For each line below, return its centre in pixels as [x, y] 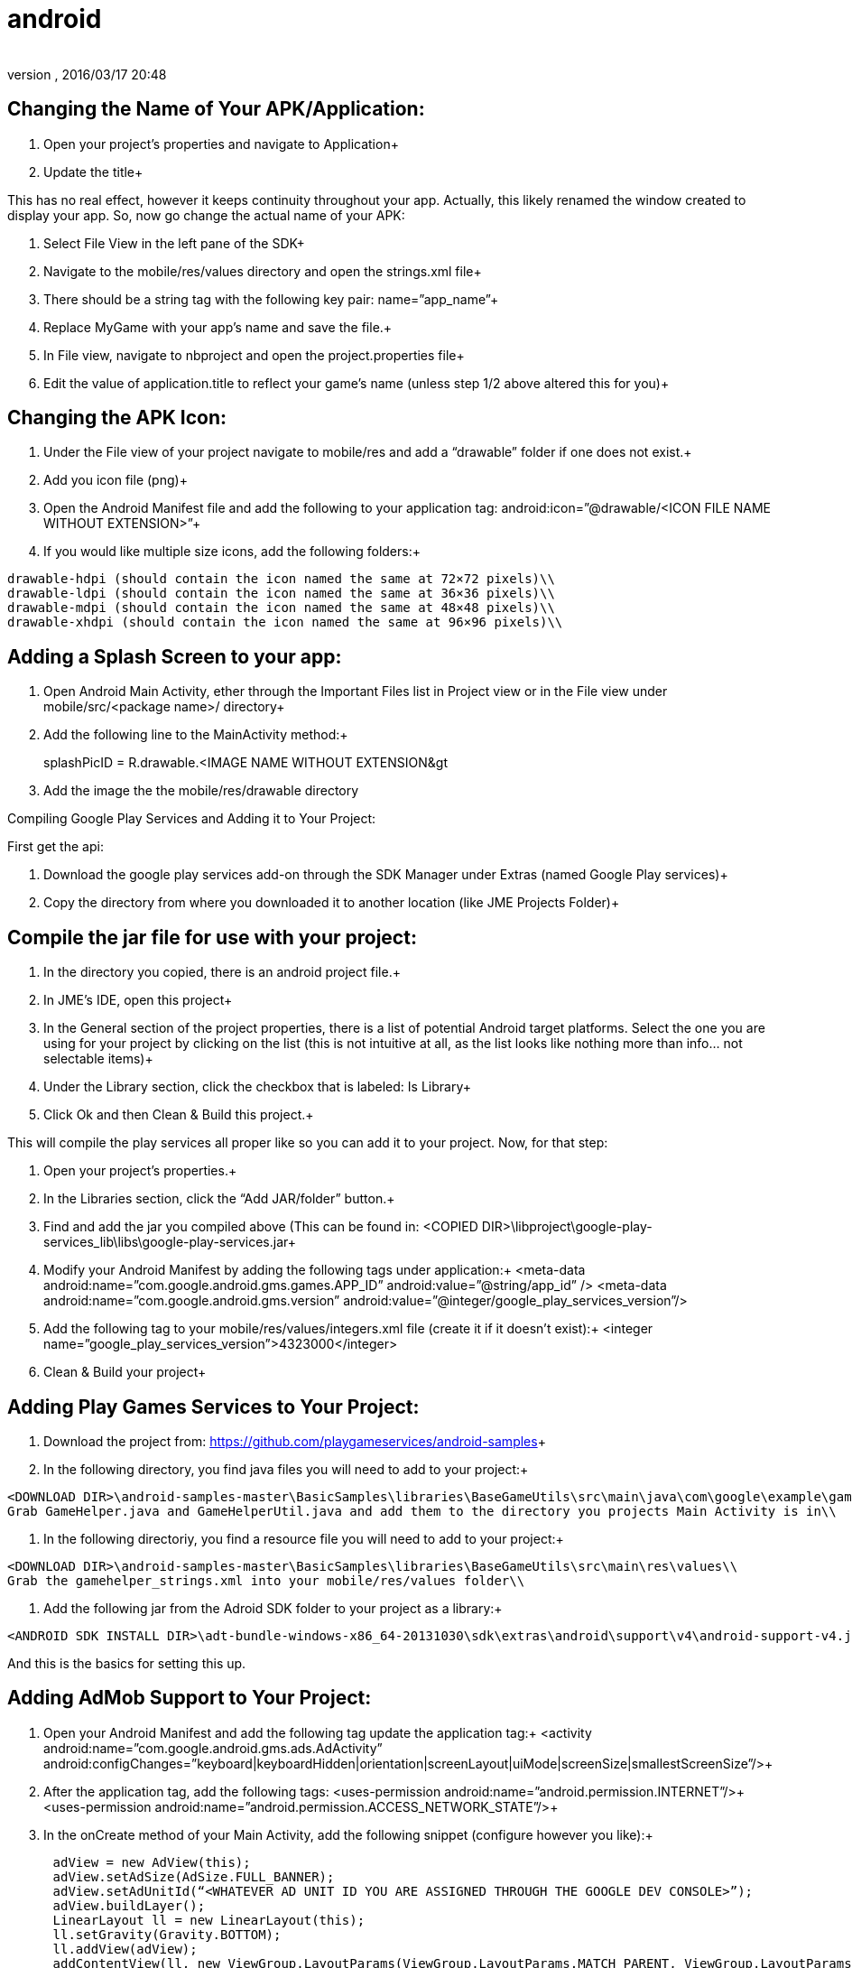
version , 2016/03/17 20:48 [87, 74]
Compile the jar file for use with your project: [212, 937]
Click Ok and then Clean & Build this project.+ [179, 1115]
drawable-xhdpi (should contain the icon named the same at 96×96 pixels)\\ [285, 622]
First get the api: [56, 847]
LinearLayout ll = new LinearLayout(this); [209, 1920]
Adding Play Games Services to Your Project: [213, 1406]
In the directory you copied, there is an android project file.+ [222, 972]
